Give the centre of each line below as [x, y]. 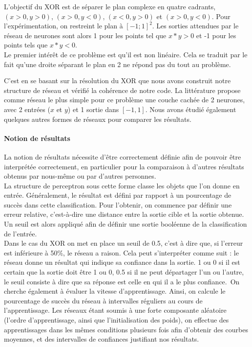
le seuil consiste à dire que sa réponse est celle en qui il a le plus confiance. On [122, 281]
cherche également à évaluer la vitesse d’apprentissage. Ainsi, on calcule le [115, 291]
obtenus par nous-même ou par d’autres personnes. [80, 176]
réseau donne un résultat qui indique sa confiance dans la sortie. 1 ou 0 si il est [122, 262]
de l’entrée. [21, 233]
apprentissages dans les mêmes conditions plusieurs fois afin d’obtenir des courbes [126, 329]
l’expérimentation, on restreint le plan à [63, 26]
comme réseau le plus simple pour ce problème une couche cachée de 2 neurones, [125, 100]
